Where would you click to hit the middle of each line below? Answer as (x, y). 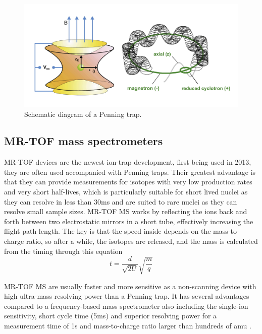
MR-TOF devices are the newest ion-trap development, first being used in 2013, (128, 162)
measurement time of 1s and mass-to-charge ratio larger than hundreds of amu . (128, 325)
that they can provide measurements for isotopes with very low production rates (128, 182)
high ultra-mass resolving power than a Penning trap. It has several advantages (127, 296)
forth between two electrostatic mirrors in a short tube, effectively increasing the (129, 221)
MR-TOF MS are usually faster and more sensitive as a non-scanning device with (130, 286)
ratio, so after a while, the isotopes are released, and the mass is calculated (142, 241)
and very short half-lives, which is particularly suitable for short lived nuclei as (126, 192)
